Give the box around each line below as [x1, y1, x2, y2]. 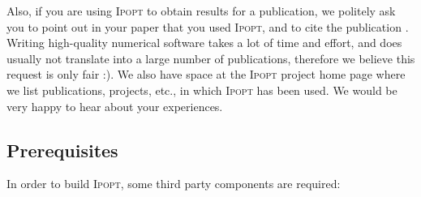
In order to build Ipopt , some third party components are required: [6, 175, 341, 192]
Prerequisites [6, 137, 118, 162]
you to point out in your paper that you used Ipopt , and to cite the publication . [6, 18, 409, 35]
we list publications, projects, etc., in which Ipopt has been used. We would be [6, 81, 397, 98]
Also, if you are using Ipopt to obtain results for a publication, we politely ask [6, 2, 396, 19]
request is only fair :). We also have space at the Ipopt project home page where [6, 66, 406, 83]
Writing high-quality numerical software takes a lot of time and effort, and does [6, 34, 402, 51]
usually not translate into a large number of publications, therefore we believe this [6, 49, 415, 66]
